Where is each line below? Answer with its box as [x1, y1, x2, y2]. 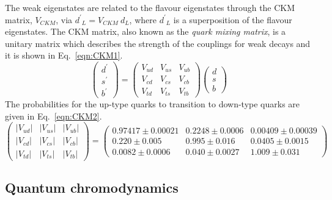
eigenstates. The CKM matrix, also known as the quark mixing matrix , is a [5, 25, 286, 38]
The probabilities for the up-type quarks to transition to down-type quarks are [5, 98, 300, 110]
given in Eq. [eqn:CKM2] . [5, 109, 102, 122]
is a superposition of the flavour [173, 13, 292, 26]
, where [129, 13, 157, 26]
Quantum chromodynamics [5, 177, 179, 196]
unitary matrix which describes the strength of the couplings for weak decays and [5, 37, 311, 49]
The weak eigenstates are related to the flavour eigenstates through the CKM [5, 1, 295, 13]
